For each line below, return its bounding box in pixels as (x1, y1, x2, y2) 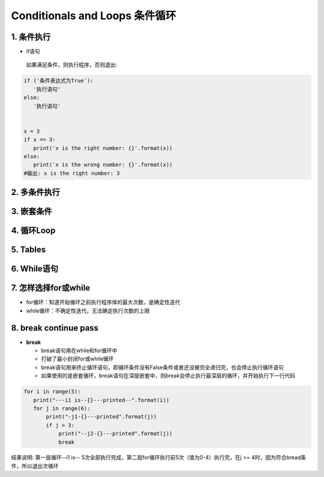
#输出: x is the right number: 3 (23, 170, 120, 176)
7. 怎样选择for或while (11, 283, 91, 293)
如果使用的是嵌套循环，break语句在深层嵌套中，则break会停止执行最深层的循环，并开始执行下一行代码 (41, 372, 295, 379)
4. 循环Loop (11, 226, 56, 236)
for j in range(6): (33, 405, 91, 412)
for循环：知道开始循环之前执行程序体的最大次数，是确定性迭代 (26, 299, 181, 306)
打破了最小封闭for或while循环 (41, 355, 114, 362)
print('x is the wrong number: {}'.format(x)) (33, 161, 173, 168)
